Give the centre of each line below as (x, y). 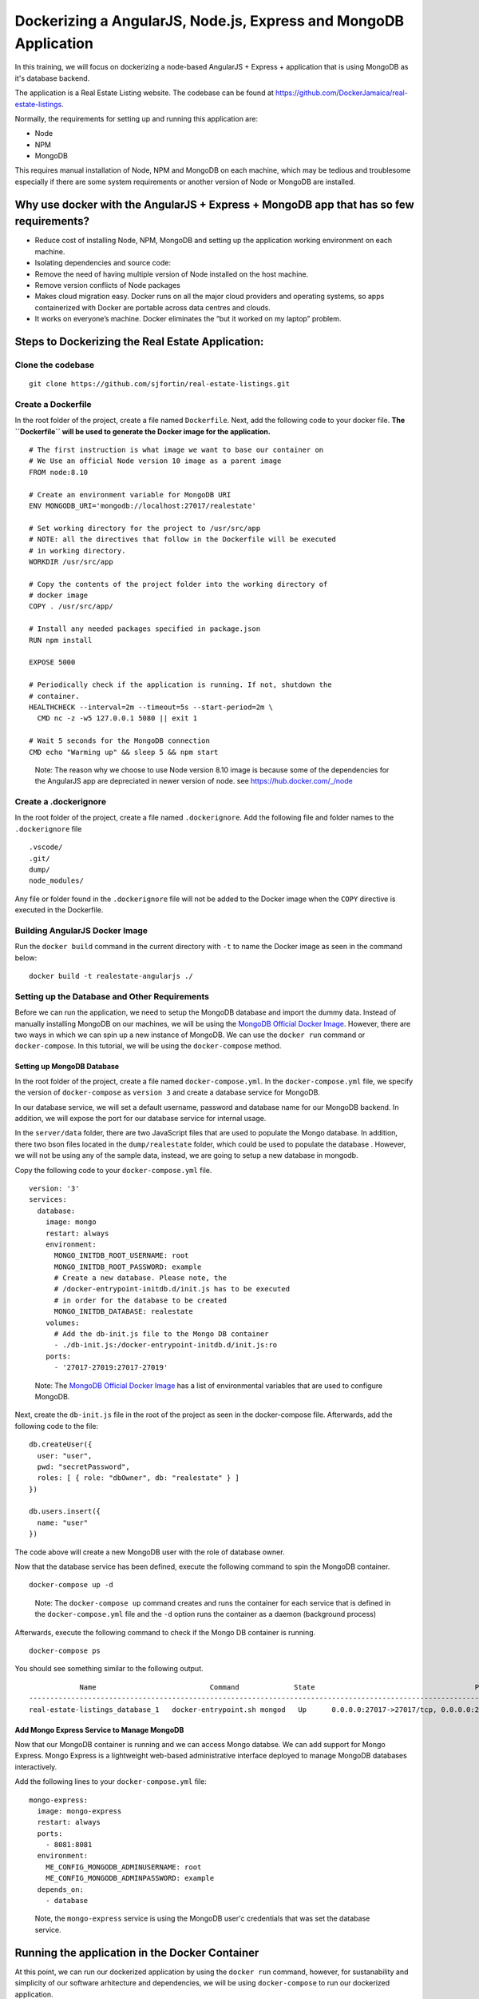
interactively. (36, 1766)
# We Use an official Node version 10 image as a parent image (155, 461)
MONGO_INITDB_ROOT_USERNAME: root (121, 1256)
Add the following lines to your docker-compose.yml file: (111, 1782)
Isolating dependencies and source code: (103, 263)
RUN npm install (61, 640)
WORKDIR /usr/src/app (71, 561)
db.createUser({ (61, 1444)
